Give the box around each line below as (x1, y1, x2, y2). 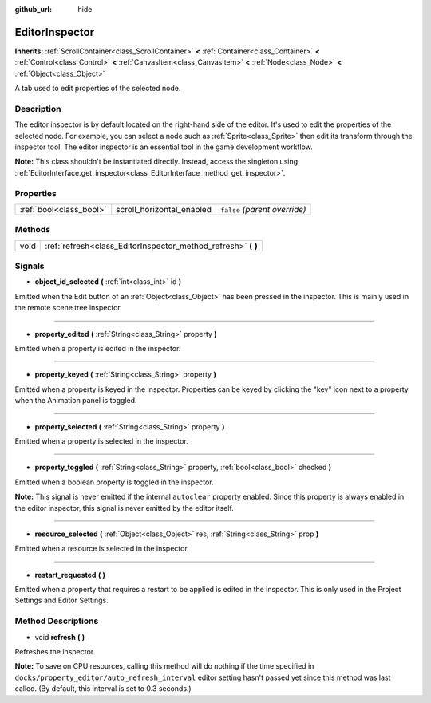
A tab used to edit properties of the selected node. (14, 84, 181, 93)
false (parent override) (220, 203, 306, 215)
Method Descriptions (14, 615, 99, 626)
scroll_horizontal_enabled (116, 203, 212, 215)
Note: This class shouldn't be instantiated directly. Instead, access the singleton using (14, 156, 299, 167)
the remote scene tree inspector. (14, 303, 123, 313)
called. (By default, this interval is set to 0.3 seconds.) (14, 684, 192, 693)
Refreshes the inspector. (14, 646, 96, 656)
